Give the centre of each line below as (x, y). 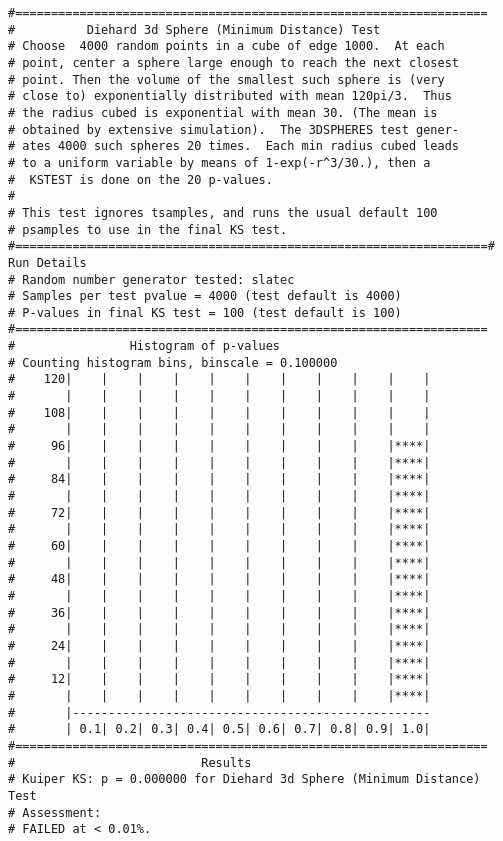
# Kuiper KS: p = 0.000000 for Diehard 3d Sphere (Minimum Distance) (244, 779)
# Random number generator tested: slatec (151, 279)
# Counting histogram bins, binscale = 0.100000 (173, 362)
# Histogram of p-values (144, 346)
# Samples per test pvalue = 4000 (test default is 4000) (205, 296)
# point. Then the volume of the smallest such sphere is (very (226, 79)
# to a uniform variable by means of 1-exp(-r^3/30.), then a (219, 162)
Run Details (47, 262)
